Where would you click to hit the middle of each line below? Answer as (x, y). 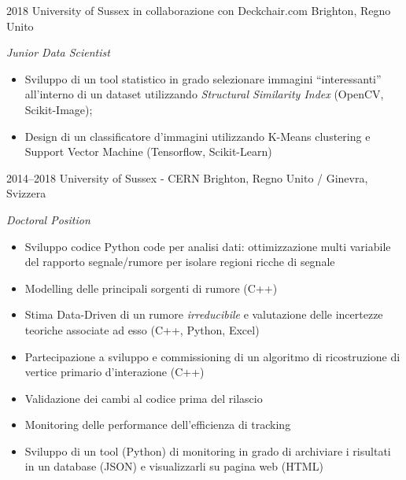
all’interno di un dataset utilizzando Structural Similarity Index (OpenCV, (204, 94)
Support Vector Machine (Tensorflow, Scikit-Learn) (148, 151)
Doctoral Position (48, 219)
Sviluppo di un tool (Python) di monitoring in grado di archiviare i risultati (208, 450)
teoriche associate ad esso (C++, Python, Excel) (142, 329)
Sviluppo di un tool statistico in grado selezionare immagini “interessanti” (203, 78)
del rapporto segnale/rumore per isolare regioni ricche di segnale (180, 262)
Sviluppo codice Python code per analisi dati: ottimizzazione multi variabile (208, 246)
